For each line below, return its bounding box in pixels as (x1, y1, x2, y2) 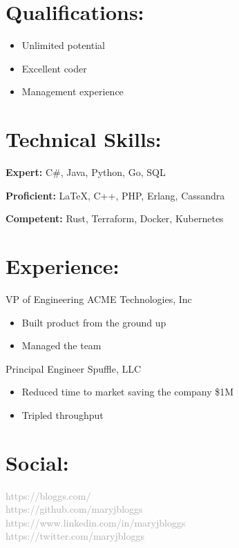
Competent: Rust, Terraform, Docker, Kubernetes (6, 211, 224, 226)
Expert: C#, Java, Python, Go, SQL (6, 165, 166, 179)
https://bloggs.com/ (6, 488, 91, 502)
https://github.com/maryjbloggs (6, 502, 143, 516)
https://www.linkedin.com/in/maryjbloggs (6, 515, 186, 529)
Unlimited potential (21, 38, 105, 52)
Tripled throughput (21, 407, 104, 422)
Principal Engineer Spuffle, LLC (6, 361, 142, 375)
